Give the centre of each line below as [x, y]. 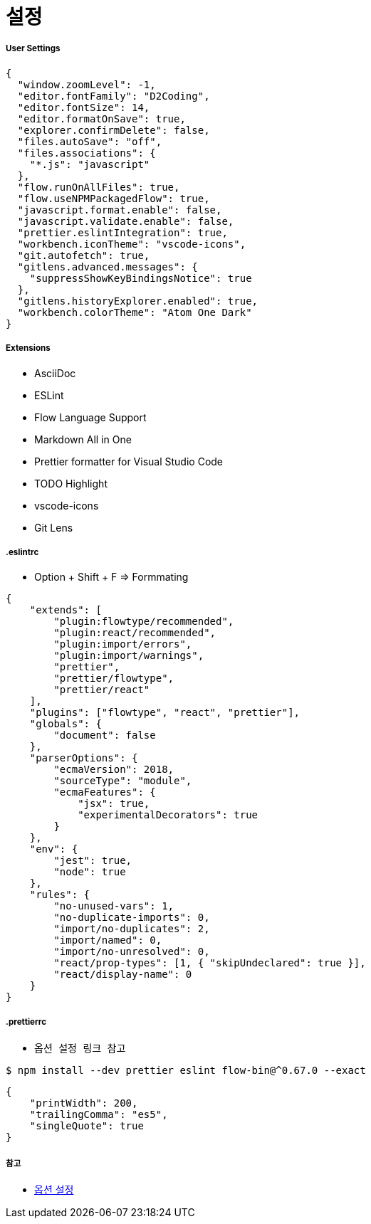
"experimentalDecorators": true [168, 815]
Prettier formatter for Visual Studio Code [129, 461]
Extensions [28, 348]
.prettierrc [26, 1022]
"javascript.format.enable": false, [120, 210]
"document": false [105, 735]
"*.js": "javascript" [90, 164]
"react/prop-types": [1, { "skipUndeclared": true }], [210, 963]
